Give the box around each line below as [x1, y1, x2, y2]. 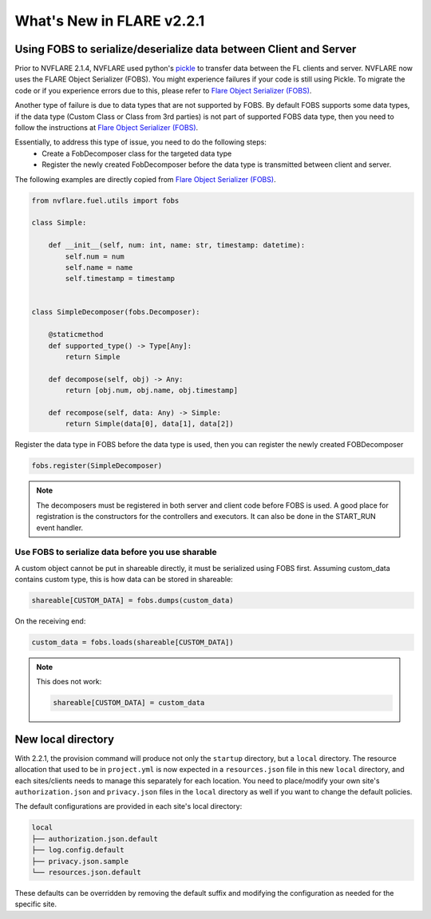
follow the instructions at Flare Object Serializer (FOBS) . [14, 123, 199, 133]
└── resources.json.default [31, 867, 141, 877]
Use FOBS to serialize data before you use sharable [14, 547, 217, 558]
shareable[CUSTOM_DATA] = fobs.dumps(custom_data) [31, 596, 235, 605]
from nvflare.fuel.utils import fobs [31, 196, 180, 205]
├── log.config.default [31, 846, 125, 854]
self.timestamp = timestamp [65, 274, 176, 283]
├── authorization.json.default [31, 834, 159, 843]
